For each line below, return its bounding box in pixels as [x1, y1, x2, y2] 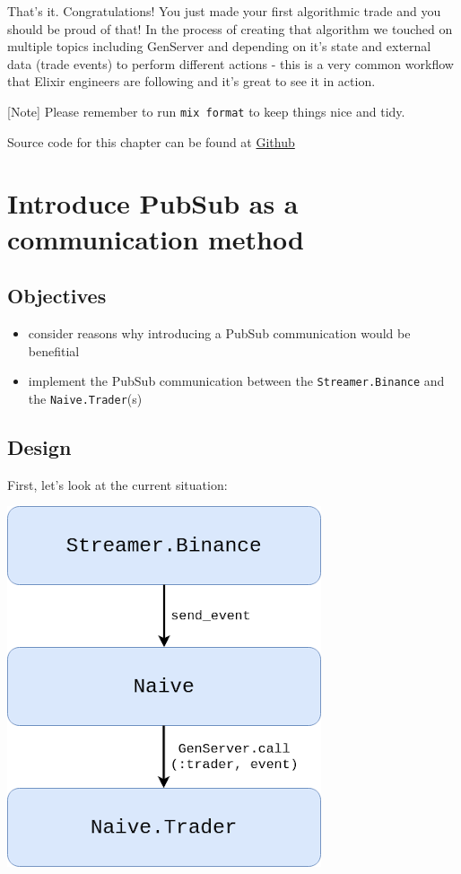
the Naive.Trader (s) [28, 389, 143, 407]
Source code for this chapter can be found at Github [7, 132, 295, 151]
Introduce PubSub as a [7, 185, 299, 222]
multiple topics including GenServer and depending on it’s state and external [7, 37, 431, 56]
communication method [7, 220, 304, 257]
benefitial [28, 341, 80, 360]
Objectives [7, 282, 107, 310]
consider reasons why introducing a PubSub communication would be [28, 323, 411, 342]
